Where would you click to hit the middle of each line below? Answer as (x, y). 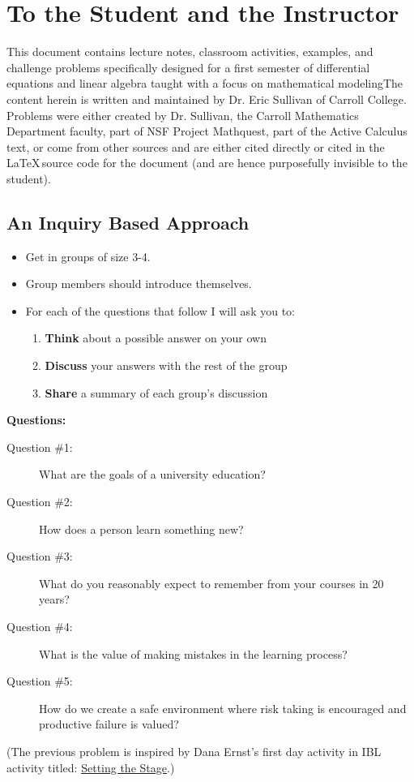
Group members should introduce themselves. (139, 284)
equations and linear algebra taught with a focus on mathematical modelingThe (205, 83)
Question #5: (40, 681)
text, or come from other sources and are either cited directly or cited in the (196, 146)
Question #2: (40, 502)
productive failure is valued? (109, 724)
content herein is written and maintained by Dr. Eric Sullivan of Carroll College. (207, 99)
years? (54, 599)
